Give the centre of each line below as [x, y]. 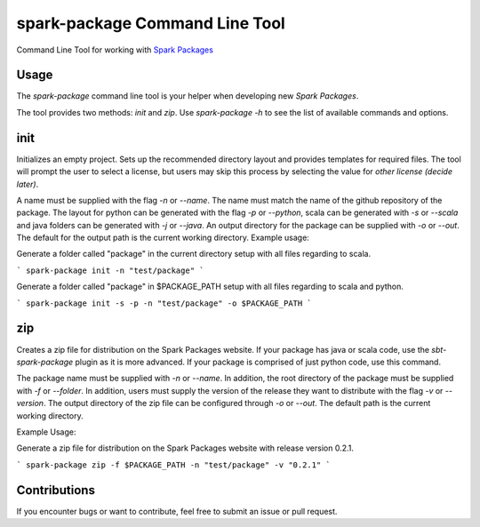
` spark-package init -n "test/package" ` [110, 270]
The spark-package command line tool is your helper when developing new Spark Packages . [188, 96]
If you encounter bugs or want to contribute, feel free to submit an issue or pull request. [177, 511]
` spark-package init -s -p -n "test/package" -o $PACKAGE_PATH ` [164, 303]
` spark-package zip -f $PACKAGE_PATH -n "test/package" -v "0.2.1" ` [173, 465]
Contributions [56, 490]
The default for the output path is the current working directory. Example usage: [163, 238]
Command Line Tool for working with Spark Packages [115, 50]
